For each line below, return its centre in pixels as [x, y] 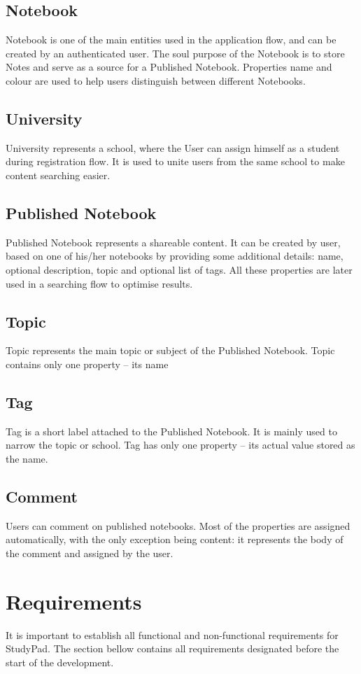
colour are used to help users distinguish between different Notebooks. [156, 80]
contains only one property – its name [87, 364]
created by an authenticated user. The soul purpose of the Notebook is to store [175, 53]
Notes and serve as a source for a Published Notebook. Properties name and [169, 67]
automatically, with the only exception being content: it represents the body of [175, 539]
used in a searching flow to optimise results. [99, 283]
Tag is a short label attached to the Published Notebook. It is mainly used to [171, 431]
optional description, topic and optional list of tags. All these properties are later [179, 269]
